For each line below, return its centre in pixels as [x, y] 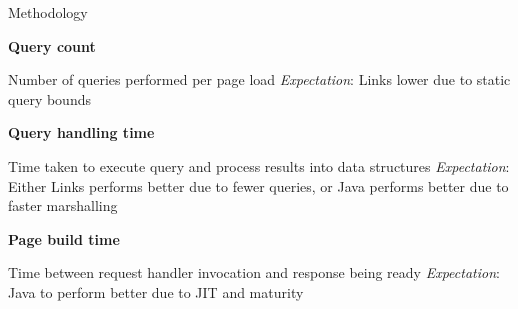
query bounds [49, 98]
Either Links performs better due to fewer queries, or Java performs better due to [258, 185]
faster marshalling [63, 205]
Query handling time [81, 132]
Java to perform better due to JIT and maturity [156, 291]
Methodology [48, 12]
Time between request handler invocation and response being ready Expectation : [254, 272]
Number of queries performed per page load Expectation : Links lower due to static [259, 79]
